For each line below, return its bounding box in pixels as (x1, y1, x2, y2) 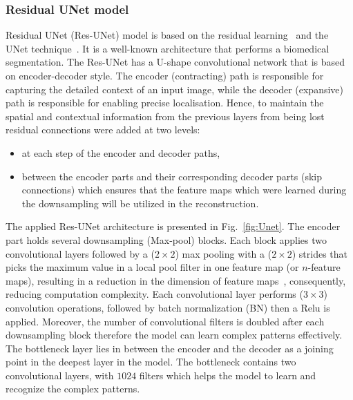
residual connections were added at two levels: (6, 122, 200, 137)
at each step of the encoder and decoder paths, (21, 145, 220, 160)
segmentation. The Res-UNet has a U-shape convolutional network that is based (6, 55, 345, 69)
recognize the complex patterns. (6, 381, 140, 396)
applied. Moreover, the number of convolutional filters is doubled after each (6, 314, 325, 328)
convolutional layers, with (6, 368, 114, 382)
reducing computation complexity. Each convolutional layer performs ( (6, 287, 303, 301)
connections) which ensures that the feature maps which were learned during (21, 182, 347, 197)
